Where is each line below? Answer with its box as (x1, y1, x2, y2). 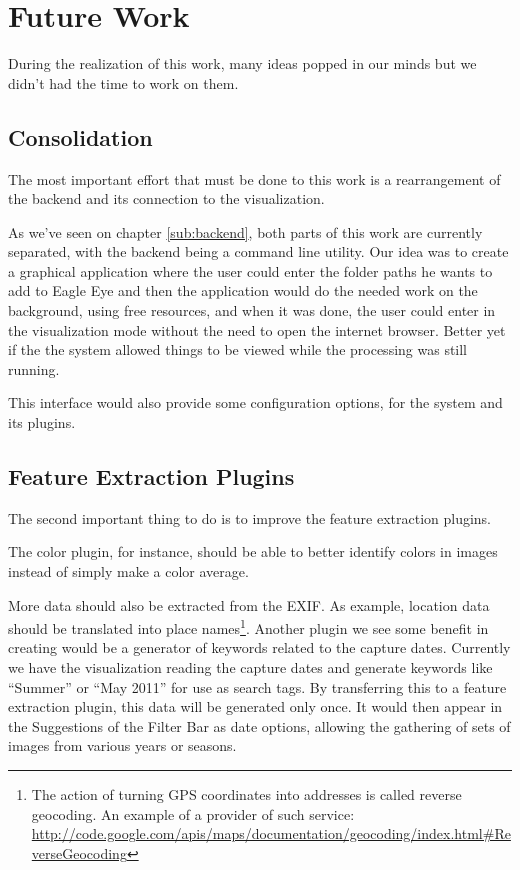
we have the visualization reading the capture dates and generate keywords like (8, 657, 493, 678)
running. (8, 358, 60, 379)
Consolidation (8, 121, 153, 152)
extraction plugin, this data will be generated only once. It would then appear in (8, 696, 503, 717)
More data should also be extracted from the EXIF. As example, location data (8, 594, 490, 615)
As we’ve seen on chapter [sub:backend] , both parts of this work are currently (8, 221, 483, 242)
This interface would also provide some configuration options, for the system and (8, 392, 503, 413)
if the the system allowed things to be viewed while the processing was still (8, 339, 468, 360)
